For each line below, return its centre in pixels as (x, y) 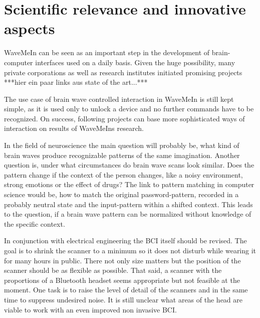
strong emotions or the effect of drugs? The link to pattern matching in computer (129, 184)
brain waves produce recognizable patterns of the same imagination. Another (122, 155)
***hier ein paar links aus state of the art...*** (76, 82)
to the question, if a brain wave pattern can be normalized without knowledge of (128, 214)
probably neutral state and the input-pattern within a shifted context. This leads (128, 204)
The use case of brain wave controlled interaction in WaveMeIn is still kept (119, 99)
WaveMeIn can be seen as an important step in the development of (107, 52)
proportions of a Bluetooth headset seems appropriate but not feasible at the (122, 280)
